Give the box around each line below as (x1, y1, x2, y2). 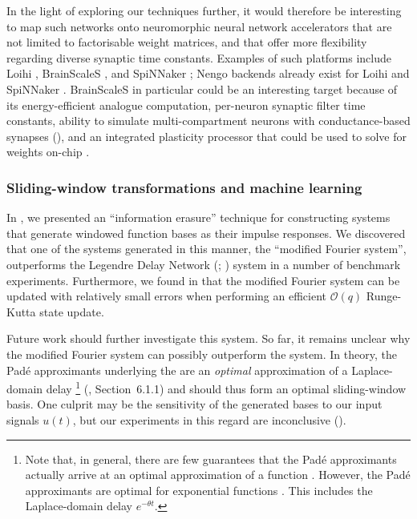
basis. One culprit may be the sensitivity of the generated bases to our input (6, 396, 383, 412)
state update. (39, 303, 104, 320)
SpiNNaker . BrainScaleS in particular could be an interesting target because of (6, 80, 398, 97)
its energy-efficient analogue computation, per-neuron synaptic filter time (6, 96, 366, 113)
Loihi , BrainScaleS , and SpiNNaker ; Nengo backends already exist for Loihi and (6, 65, 410, 82)
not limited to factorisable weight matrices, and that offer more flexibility (6, 34, 367, 50)
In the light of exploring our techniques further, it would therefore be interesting (6, 2, 402, 18)
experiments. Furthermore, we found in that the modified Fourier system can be (6, 272, 400, 288)
